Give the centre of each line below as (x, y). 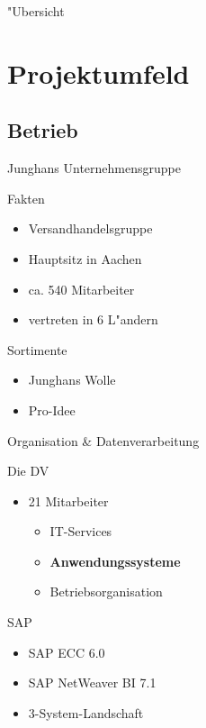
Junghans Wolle (72, 380)
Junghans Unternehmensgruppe (94, 168)
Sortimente (37, 349)
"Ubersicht (36, 11)
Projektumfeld (99, 73)
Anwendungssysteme (115, 561)
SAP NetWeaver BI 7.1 (92, 682)
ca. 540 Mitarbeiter (81, 289)
